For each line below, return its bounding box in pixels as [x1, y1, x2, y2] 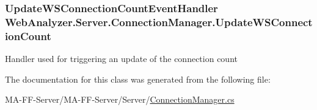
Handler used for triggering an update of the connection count [5, 52, 238, 65]
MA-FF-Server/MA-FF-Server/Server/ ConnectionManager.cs [5, 93, 235, 106]
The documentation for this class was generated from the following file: [5, 72, 271, 85]
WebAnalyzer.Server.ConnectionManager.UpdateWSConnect [5, 14, 313, 29]
